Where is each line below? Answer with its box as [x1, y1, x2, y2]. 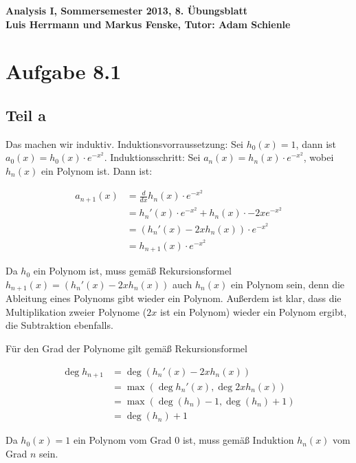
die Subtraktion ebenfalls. [5, 318, 113, 332]
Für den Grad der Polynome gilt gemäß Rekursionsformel [5, 341, 247, 355]
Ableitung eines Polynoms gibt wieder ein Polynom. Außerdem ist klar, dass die [5, 291, 342, 305]
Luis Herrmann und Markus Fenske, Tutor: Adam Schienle [5, 17, 291, 31]
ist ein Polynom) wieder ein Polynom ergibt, [159, 304, 347, 319]
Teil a [5, 104, 47, 125]
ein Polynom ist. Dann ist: [41, 163, 153, 177]
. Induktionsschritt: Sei [104, 150, 201, 164]
